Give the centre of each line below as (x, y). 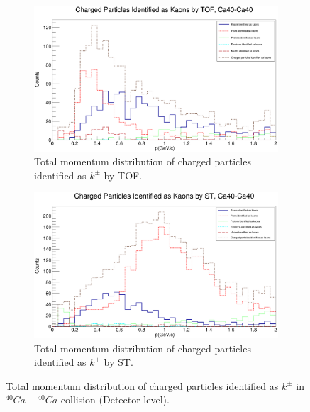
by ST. (118, 362)
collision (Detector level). (115, 400)
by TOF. (123, 175)
